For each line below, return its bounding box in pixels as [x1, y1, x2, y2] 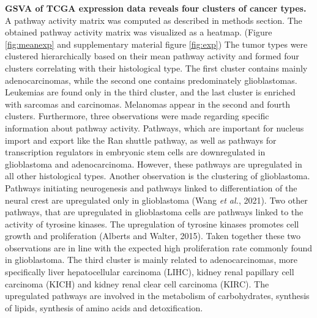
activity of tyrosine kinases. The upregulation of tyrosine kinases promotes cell [5, 217, 299, 230]
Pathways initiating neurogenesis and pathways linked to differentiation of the [5, 181, 297, 194]
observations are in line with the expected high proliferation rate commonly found [5, 241, 313, 254]
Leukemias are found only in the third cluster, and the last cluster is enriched [5, 86, 296, 98]
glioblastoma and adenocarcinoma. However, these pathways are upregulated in [5, 157, 302, 170]
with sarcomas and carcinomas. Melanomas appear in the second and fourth [5, 97, 291, 110]
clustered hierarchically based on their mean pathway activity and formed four [5, 50, 299, 62]
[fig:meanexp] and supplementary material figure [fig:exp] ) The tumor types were [5, 37, 308, 50]
